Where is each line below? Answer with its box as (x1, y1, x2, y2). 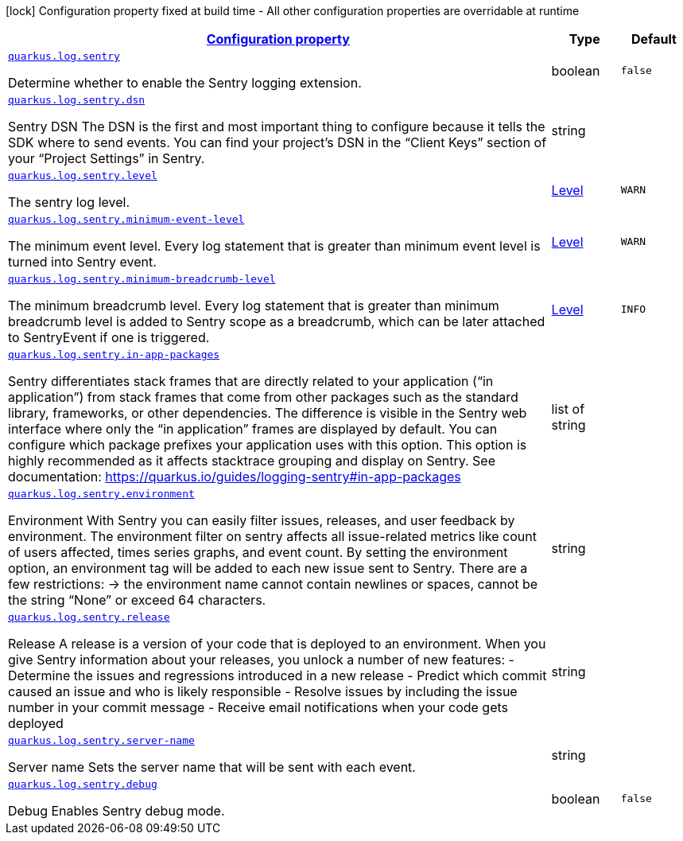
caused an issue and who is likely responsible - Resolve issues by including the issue (8, 683, 518, 699)
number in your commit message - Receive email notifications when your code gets (8, 699, 509, 715)
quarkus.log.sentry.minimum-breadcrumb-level (8, 273, 276, 285)
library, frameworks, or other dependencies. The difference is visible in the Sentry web (8, 405, 527, 421)
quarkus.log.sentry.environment (8, 488, 195, 500)
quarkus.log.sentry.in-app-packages (8, 348, 220, 360)
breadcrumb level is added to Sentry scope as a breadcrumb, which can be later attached (8, 313, 545, 329)
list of (551, 400, 585, 417)
